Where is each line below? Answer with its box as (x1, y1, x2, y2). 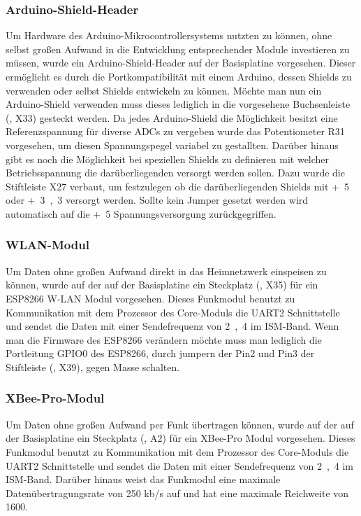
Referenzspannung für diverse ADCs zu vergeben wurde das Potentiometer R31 (6, 124, 345, 139)
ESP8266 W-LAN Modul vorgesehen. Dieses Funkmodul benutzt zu (6, 291, 295, 305)
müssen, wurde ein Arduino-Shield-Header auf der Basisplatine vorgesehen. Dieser (6, 55, 356, 70)
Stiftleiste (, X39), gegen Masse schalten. (6, 359, 180, 374)
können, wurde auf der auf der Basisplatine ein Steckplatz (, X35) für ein (6, 277, 318, 292)
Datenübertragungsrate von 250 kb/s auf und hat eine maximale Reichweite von (6, 485, 349, 500)
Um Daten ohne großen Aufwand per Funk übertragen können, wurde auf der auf (6, 417, 354, 431)
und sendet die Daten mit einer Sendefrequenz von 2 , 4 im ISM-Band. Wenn (6, 319, 339, 333)
